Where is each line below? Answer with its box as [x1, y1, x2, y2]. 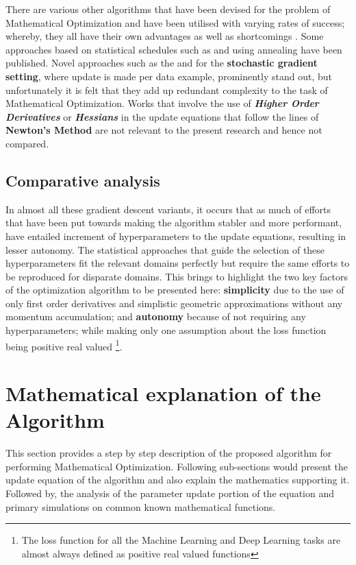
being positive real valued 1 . [5, 337, 123, 353]
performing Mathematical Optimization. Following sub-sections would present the [5, 459, 348, 473]
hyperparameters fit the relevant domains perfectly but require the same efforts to [5, 256, 350, 270]
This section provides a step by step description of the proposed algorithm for [5, 446, 332, 460]
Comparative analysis [5, 169, 160, 191]
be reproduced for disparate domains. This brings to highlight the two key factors [5, 269, 348, 283]
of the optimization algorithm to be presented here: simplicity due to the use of [5, 282, 344, 297]
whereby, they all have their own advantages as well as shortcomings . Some [5, 29, 324, 43]
